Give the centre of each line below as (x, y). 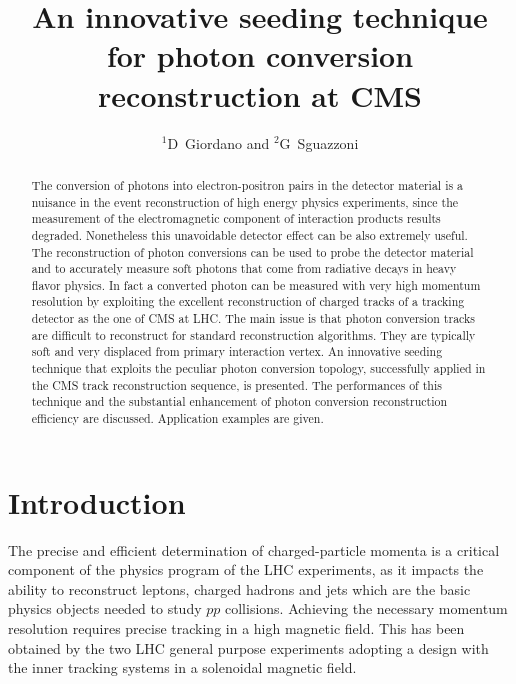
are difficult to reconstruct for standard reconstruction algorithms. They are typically (253, 334)
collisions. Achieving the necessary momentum (366, 608)
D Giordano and (218, 142)
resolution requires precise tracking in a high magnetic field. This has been (236, 628)
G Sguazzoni (319, 142)
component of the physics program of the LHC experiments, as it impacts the (246, 569)
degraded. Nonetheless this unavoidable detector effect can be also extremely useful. (249, 234)
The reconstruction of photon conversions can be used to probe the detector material (252, 251)
